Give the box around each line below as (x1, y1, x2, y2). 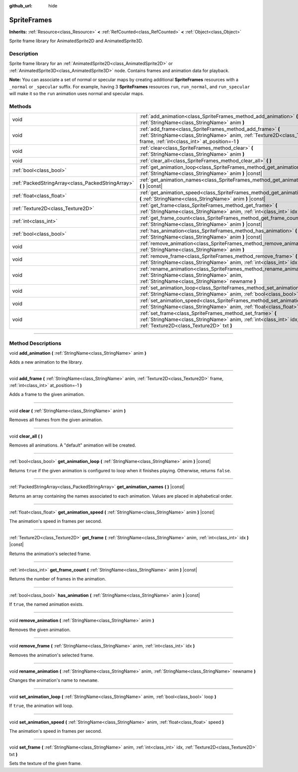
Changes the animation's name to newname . (9, 677, 99, 683)
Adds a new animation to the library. (9, 359, 83, 365)
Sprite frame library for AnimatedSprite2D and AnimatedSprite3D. (9, 38, 144, 44)
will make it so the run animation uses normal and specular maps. (9, 91, 144, 96)
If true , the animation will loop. (9, 703, 74, 709)
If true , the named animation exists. (9, 601, 84, 607)
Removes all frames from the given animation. (9, 417, 103, 423)
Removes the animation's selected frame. (9, 652, 94, 658)
